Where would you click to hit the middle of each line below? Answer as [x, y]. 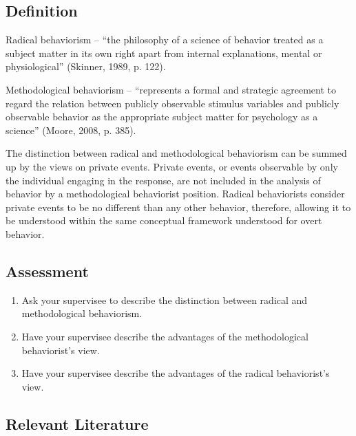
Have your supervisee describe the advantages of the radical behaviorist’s [176, 373]
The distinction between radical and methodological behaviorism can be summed [176, 153]
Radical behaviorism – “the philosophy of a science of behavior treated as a [165, 40]
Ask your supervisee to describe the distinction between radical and [165, 299]
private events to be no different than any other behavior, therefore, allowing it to [178, 207]
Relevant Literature [77, 423]
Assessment [47, 271]
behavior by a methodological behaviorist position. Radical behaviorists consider [175, 194]
